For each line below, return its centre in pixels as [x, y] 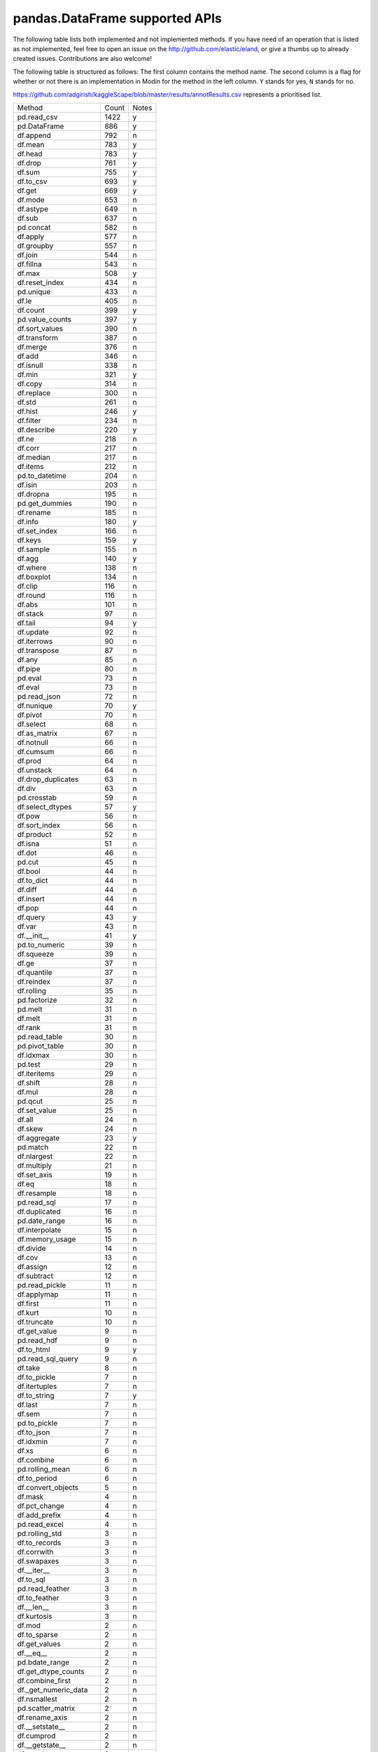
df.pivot [30, 715]
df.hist [28, 411]
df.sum [29, 172]
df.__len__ [33, 1607]
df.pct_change [41, 1505]
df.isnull [30, 365]
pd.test [29, 1064]
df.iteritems [36, 1074]
